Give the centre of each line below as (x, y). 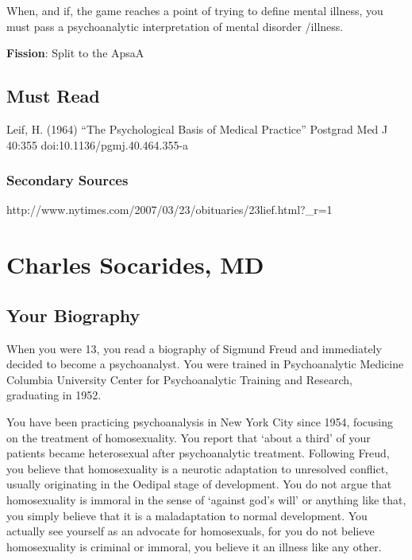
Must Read (53, 96)
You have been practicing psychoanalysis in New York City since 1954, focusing (200, 421)
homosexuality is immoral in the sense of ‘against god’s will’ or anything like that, (206, 499)
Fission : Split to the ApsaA (75, 53)
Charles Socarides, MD (135, 264)
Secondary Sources (67, 180)
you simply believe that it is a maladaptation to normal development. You (187, 515)
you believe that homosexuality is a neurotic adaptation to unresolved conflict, (197, 468)
